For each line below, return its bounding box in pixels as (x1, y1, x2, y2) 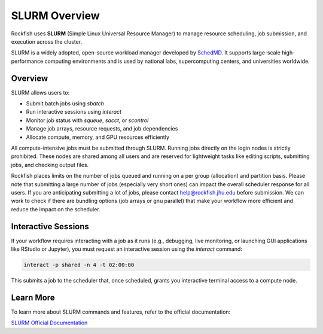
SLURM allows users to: (11, 89, 70, 96)
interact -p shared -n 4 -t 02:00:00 (23, 261, 135, 268)
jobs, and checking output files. (11, 161, 89, 168)
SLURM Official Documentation (11, 319, 88, 326)
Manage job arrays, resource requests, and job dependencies (26, 125, 178, 132)
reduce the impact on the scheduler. (11, 205, 101, 212)
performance (11, 57, 44, 65)
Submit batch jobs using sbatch (26, 100, 105, 107)
